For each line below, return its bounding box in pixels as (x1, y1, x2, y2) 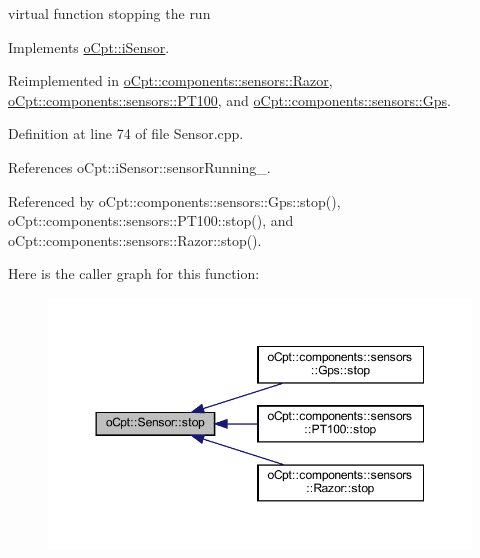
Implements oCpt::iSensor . (8, 36, 170, 57)
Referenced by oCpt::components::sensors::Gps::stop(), (8, 190, 341, 211)
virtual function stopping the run (8, 3, 211, 23)
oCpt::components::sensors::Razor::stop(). (8, 229, 262, 250)
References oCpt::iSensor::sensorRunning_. (8, 156, 271, 177)
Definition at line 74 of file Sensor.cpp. (8, 123, 244, 144)
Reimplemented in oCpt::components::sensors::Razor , (8, 70, 333, 91)
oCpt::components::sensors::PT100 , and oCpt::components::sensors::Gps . (8, 89, 451, 110)
